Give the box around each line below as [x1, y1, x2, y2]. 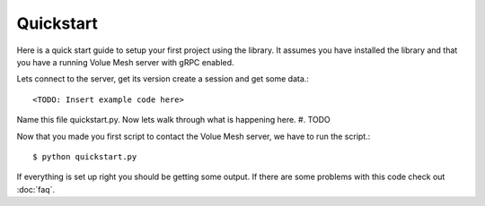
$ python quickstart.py [32, 151, 137, 161]
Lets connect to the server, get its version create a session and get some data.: [16, 73, 310, 84]
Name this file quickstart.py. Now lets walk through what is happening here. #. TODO [16, 115, 331, 125]
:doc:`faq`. [16, 184, 56, 194]
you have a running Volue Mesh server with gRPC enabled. [16, 56, 234, 67]
